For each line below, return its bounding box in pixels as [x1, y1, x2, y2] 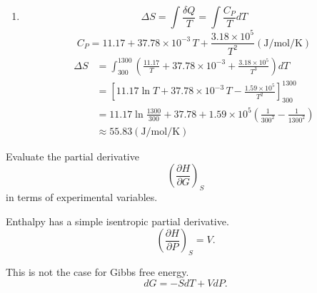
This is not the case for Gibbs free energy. [6, 264, 189, 279]
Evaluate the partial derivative [6, 148, 139, 163]
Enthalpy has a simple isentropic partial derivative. [6, 213, 229, 228]
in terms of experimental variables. [6, 190, 158, 205]
